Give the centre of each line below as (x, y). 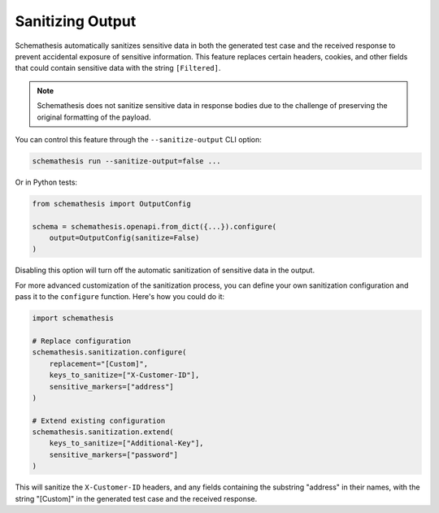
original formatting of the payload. (94, 117)
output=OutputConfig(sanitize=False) (124, 238)
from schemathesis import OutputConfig (111, 204)
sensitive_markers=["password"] (114, 454)
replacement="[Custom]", (99, 363)
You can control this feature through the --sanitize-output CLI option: (138, 139)
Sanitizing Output (76, 21)
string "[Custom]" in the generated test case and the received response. (136, 498)
